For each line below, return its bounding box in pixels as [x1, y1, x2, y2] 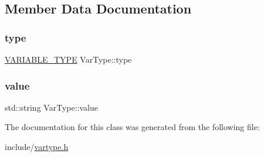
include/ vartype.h [5, 141, 69, 152]
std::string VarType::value [5, 101, 98, 113]
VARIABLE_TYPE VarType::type [5, 53, 132, 65]
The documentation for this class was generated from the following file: [5, 121, 260, 133]
